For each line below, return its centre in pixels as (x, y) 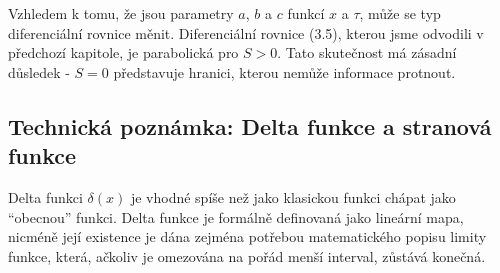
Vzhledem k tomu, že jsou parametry (121, 13)
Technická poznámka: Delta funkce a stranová (250, 125)
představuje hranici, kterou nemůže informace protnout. (284, 71)
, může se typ (400, 13)
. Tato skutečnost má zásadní (367, 52)
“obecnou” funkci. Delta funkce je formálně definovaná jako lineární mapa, (236, 216)
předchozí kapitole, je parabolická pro (123, 52)
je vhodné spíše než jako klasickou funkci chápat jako (293, 196)
